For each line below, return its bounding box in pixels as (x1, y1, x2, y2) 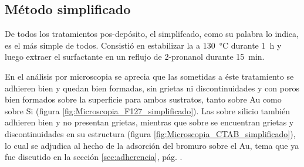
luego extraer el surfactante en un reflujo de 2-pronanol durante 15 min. (5, 50, 265, 63)
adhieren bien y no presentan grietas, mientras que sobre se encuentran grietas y (5, 116, 294, 128)
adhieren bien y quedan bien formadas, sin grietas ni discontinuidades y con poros (5, 81, 299, 94)
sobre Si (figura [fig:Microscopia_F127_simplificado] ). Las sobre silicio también (5, 104, 290, 117)
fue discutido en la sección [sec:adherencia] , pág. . (5, 151, 183, 163)
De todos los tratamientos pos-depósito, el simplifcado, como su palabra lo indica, (5, 28, 299, 40)
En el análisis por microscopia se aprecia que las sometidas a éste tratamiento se (5, 70, 294, 82)
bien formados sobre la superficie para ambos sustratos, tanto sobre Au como (5, 93, 282, 105)
